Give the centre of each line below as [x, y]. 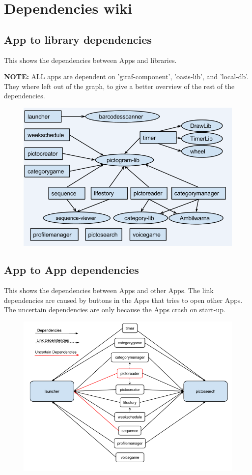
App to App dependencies [71, 270]
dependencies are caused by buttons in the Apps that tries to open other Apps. [123, 300]
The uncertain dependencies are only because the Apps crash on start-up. [115, 310]
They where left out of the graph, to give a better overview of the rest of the [119, 86]
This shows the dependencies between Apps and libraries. [90, 60]
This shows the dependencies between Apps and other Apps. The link [109, 290]
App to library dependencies [78, 39]
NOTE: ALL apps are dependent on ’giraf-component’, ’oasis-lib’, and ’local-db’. [126, 76]
